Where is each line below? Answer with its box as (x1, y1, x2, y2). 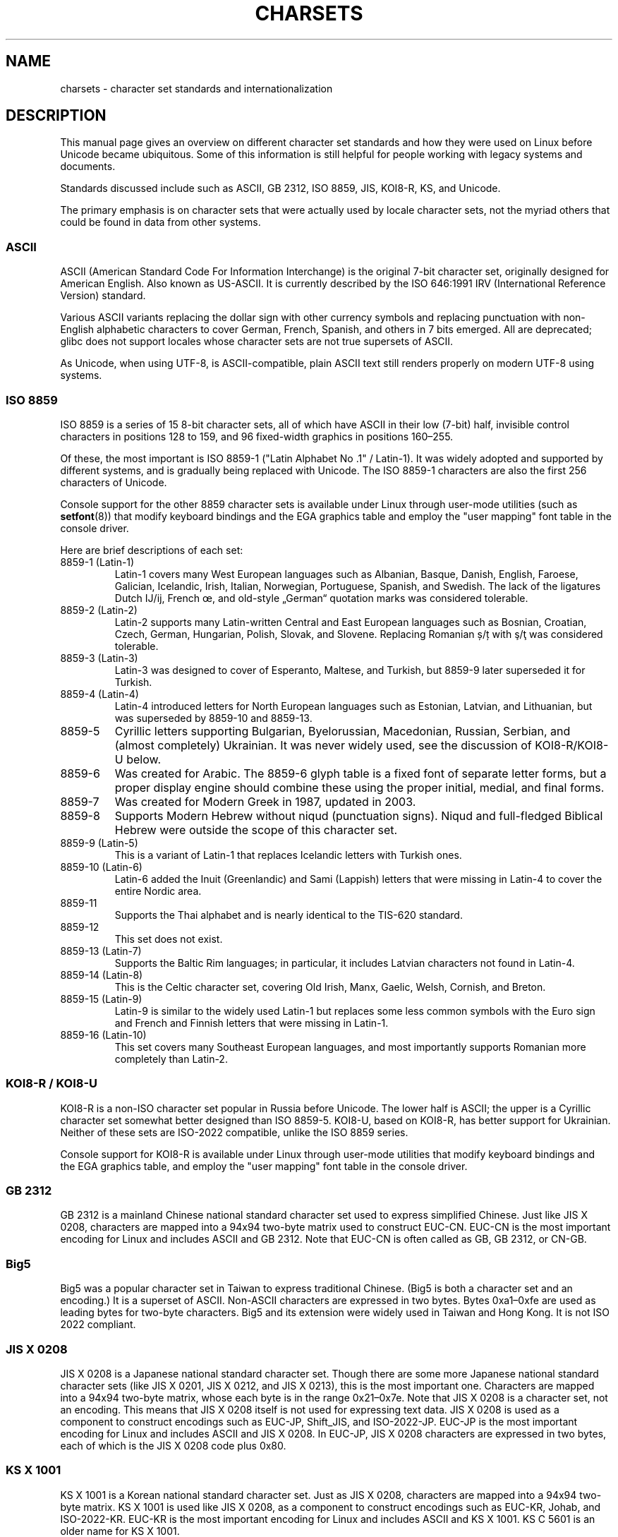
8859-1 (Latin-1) (60, 555, 135, 568)
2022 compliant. (60, 1318, 136, 1331)
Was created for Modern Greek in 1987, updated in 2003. (114, 794, 416, 809)
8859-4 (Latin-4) (60, 687, 139, 700)
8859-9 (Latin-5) (60, 836, 138, 849)
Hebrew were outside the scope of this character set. (114, 822, 398, 837)
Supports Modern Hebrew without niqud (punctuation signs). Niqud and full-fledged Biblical (114, 808, 603, 823)
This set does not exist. (114, 932, 223, 945)
